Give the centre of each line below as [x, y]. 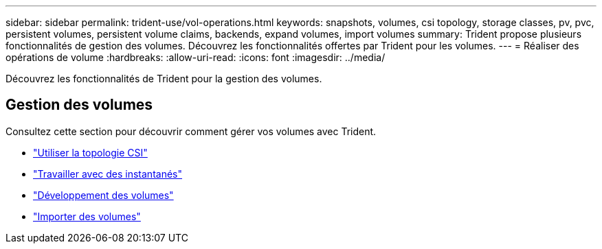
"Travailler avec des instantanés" [108, 174]
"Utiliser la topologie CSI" [90, 152]
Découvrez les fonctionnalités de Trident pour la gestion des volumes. [164, 79]
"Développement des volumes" [103, 195]
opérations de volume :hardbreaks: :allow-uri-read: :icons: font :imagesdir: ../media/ [196, 57]
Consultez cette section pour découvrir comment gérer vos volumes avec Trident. [191, 131]
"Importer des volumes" [87, 216]
